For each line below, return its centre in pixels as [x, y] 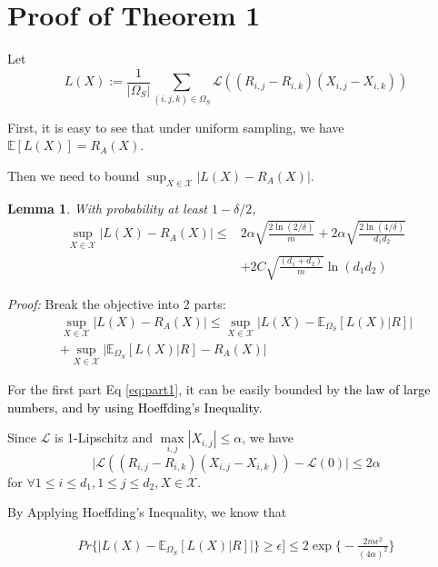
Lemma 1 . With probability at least [107, 208]
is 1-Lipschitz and [104, 438]
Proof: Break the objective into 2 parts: [117, 304]
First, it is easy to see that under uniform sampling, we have [176, 127]
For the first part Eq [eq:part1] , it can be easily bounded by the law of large [219, 389]
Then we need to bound [74, 175]
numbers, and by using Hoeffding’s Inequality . [135, 407]
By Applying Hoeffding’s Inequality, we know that [147, 512]
